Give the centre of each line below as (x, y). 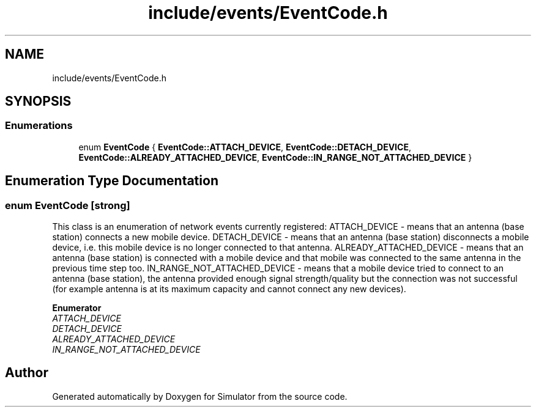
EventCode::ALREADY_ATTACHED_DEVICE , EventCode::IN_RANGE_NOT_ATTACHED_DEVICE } (275, 157)
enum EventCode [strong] (68, 205)
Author (27, 373)
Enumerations (39, 126)
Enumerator (77, 308)
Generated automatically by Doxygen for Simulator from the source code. (200, 396)
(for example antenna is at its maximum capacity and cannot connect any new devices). (229, 289)
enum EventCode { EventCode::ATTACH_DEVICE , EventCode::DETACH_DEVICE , (245, 147)
